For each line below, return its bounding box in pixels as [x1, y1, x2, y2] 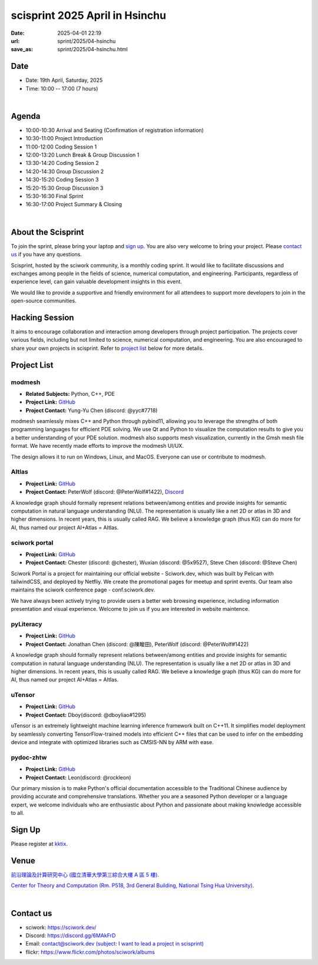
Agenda [11, 111, 41, 121]
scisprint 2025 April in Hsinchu [11, 9, 167, 22]
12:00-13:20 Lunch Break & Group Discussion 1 [25, 151, 140, 158]
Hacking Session [11, 312, 74, 322]
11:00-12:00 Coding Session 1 [25, 143, 97, 150]
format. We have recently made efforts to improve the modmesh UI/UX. [11, 442, 184, 450]
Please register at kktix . [11, 840, 68, 848]
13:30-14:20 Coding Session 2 [25, 160, 100, 167]
